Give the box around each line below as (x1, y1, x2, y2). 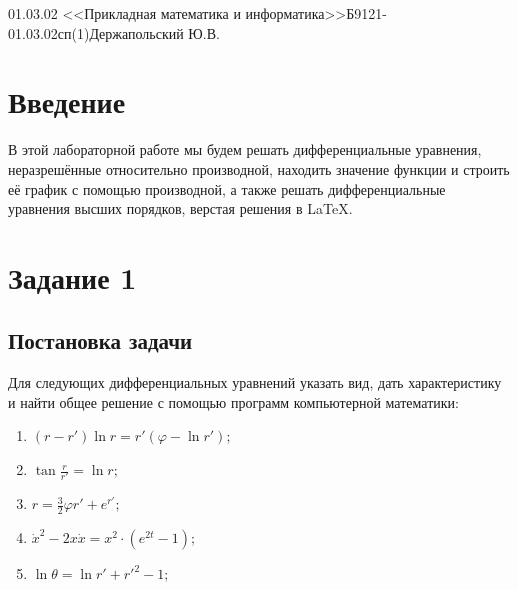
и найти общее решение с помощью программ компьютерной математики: (8, 391, 459, 412)
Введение (8, 81, 126, 122)
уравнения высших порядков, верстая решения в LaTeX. (8, 198, 353, 219)
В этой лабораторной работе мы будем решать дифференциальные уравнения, (8, 139, 482, 160)
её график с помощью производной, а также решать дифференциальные (8, 178, 446, 199)
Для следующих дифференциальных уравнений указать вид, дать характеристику (8, 372, 502, 393)
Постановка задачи (8, 325, 193, 356)
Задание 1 (8, 256, 137, 297)
